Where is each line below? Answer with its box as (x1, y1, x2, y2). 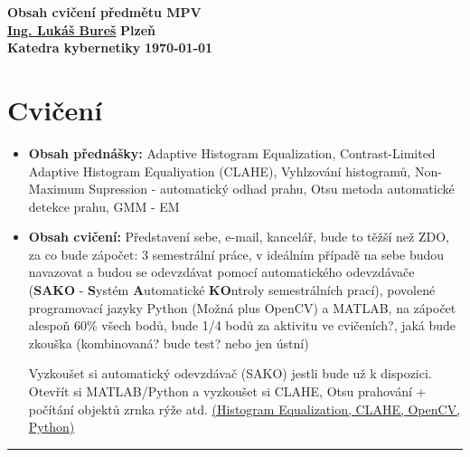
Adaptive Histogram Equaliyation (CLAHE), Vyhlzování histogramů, (28, 161, 411, 180)
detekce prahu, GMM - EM (28, 196, 180, 215)
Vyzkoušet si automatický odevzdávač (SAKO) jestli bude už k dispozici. (28, 364, 432, 383)
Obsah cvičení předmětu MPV (7, 3, 202, 21)
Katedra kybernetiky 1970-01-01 (7, 38, 213, 57)
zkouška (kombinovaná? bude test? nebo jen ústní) (28, 333, 309, 352)
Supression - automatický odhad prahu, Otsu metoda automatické (89, 179, 455, 198)
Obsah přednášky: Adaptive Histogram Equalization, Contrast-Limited (28, 143, 436, 162)
